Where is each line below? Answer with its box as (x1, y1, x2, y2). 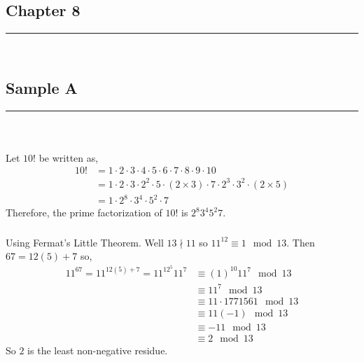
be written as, (38, 150, 99, 165)
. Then (286, 235, 315, 249)
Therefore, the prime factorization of (6, 205, 162, 220)
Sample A (6, 77, 78, 99)
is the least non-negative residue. (27, 342, 168, 357)
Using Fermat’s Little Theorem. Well (6, 235, 164, 249)
